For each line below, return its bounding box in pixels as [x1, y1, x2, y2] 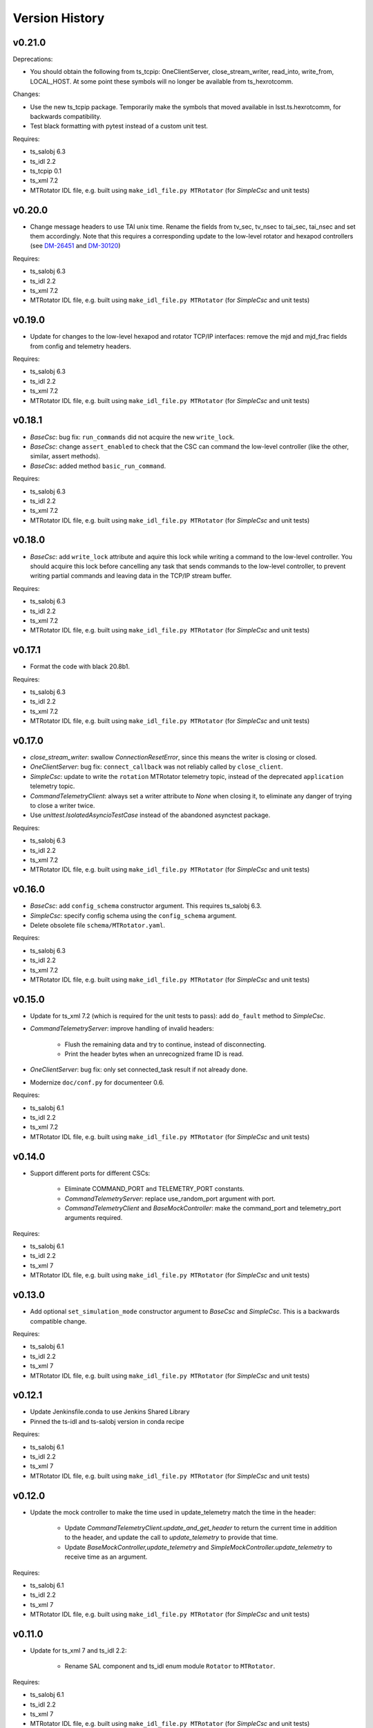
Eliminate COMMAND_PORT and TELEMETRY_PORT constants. [64, 1185, 245, 1193]
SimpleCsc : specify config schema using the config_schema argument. [30, 911, 237, 919]
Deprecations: [12, 55, 53, 64]
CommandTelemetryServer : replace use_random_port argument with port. [64, 1194, 276, 1203]
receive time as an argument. [64, 1552, 148, 1561]
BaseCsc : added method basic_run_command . [30, 462, 166, 470]
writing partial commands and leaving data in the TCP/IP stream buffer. [30, 572, 232, 580]
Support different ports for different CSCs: [30, 1169, 151, 1177]
